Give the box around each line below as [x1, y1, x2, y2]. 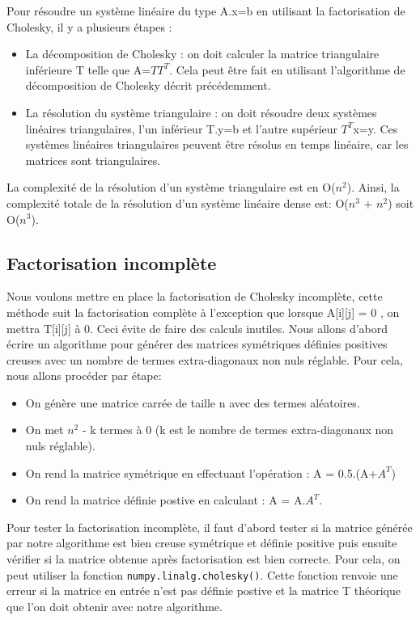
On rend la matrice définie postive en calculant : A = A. [25, 491, 306, 508]
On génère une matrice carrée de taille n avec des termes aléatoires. [25, 394, 360, 411]
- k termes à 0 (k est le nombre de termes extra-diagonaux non [82, 421, 394, 438]
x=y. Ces [353, 120, 398, 137]
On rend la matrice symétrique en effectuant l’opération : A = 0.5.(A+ [25, 464, 378, 481]
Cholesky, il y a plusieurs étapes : [6, 18, 172, 35]
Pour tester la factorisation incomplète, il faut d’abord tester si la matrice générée [6, 518, 413, 535]
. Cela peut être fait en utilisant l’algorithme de [169, 61, 405, 78]
